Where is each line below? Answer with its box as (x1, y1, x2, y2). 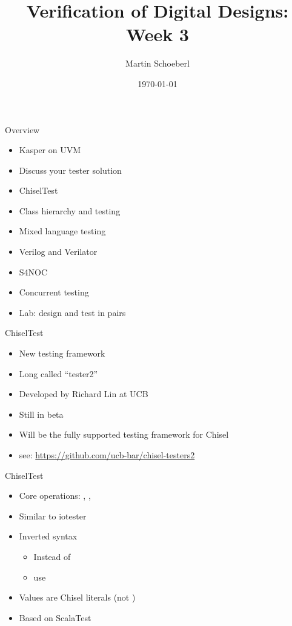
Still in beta (19, 407, 64, 420)
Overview (5, 123, 40, 136)
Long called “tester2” (19, 367, 98, 380)
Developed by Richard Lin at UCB (19, 387, 148, 400)
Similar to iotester (19, 509, 87, 522)
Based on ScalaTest (19, 611, 91, 624)
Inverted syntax (19, 530, 78, 542)
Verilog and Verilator (19, 245, 98, 258)
